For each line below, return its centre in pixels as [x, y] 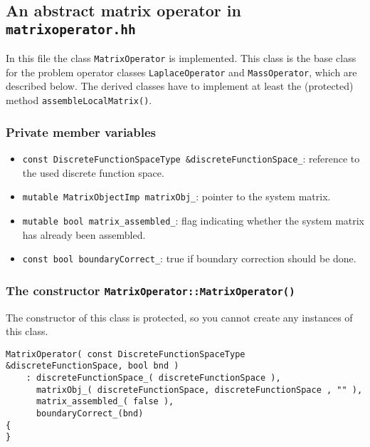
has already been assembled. [84, 234]
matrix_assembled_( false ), [105, 402]
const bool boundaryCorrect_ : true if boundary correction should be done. [189, 258]
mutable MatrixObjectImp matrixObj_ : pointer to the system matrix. [176, 196]
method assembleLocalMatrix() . [79, 100]
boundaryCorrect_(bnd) [90, 414]
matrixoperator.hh [71, 29]
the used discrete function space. [93, 172]
